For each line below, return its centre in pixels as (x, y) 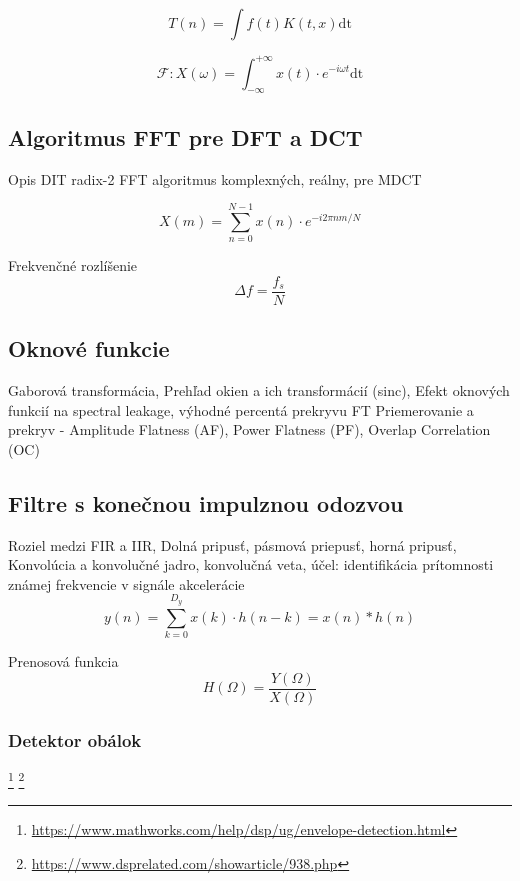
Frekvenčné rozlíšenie (73, 265)
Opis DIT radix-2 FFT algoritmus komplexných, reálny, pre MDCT (215, 178)
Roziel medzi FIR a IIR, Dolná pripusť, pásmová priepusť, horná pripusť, (232, 544)
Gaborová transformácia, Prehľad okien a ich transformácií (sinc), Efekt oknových (259, 390)
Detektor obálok (75, 739)
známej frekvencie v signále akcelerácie (126, 583)
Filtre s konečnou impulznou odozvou (206, 502)
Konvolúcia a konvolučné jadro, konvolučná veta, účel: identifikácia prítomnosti (251, 564)
